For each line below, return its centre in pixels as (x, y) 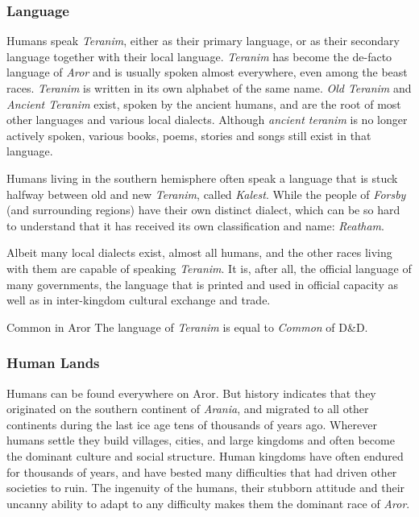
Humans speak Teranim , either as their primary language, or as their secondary (203, 41)
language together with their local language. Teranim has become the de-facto (199, 56)
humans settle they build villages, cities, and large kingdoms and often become (201, 440)
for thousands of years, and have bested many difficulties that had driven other (202, 472)
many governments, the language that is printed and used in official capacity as (203, 284)
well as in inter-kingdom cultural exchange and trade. (139, 300)
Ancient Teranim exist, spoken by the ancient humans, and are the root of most (204, 103)
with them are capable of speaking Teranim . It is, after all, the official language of (209, 268)
